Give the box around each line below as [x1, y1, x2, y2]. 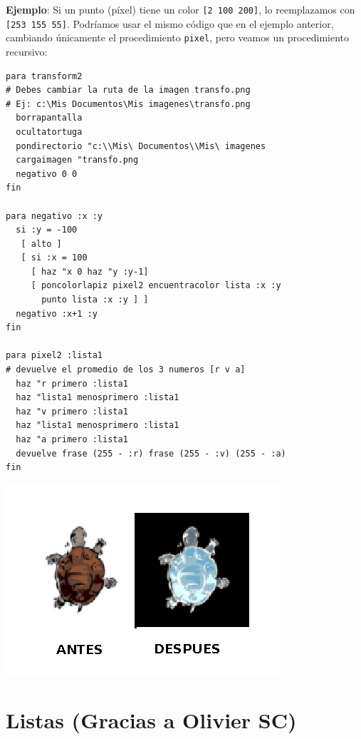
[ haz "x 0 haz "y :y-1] [31, 266, 149, 277]
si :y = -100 [16, 225, 78, 235]
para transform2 [6, 71, 83, 81]
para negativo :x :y [6, 210, 103, 221]
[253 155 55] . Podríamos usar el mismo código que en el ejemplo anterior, [6, 16, 334, 31]
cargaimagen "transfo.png [16, 155, 139, 165]
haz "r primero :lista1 [16, 378, 128, 389]
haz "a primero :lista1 [16, 434, 128, 444]
